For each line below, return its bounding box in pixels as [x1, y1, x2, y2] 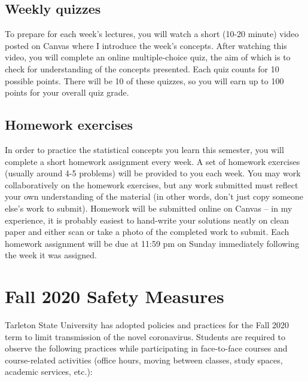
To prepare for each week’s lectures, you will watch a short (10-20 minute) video [5, 27, 299, 40]
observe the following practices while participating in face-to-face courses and [5, 342, 288, 355]
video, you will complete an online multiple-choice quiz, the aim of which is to [5, 51, 291, 63]
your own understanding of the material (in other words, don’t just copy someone [5, 190, 304, 203]
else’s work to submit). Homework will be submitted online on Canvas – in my [5, 201, 292, 214]
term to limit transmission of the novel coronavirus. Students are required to [5, 330, 285, 343]
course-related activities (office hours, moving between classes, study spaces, [5, 353, 283, 366]
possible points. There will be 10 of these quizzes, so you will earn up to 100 [5, 74, 284, 87]
